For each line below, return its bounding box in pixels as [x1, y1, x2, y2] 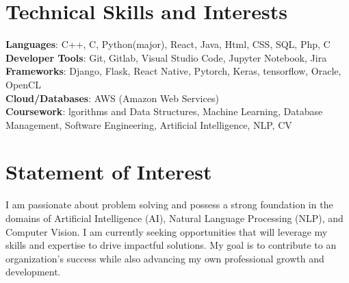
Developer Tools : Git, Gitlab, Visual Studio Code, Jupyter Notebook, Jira [5, 50, 327, 64]
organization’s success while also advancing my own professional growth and [5, 251, 324, 265]
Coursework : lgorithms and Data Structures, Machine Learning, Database [5, 104, 323, 119]
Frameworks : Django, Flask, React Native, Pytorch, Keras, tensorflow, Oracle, [5, 64, 341, 78]
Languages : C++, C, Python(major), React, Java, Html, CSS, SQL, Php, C [5, 37, 331, 51]
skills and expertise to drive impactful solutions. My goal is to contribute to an [5, 238, 337, 252]
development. [5, 264, 61, 279]
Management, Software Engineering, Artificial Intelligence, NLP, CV [5, 117, 292, 132]
